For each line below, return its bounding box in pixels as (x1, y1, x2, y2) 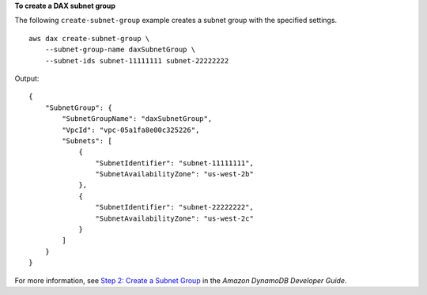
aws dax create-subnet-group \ (28, 34, 150, 43)
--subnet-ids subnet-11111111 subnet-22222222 (44, 56, 229, 65)
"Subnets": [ (62, 136, 112, 146)
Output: (14, 74, 40, 83)
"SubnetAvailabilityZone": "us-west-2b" (95, 170, 255, 179)
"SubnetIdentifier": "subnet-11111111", (95, 158, 255, 168)
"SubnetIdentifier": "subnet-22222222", (95, 202, 255, 212)
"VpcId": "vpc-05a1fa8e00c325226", (62, 125, 200, 134)
